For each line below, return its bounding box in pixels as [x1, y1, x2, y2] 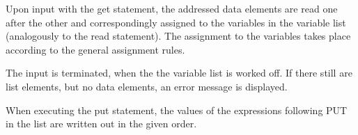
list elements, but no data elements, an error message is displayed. [6, 79, 288, 93]
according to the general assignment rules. [6, 42, 185, 56]
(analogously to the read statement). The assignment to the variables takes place [6, 29, 351, 43]
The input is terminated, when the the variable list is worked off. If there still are [6, 65, 352, 80]
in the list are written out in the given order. [6, 116, 197, 131]
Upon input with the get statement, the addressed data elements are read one [6, 1, 338, 15]
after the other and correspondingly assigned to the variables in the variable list [6, 15, 346, 29]
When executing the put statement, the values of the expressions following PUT [6, 102, 348, 117]
